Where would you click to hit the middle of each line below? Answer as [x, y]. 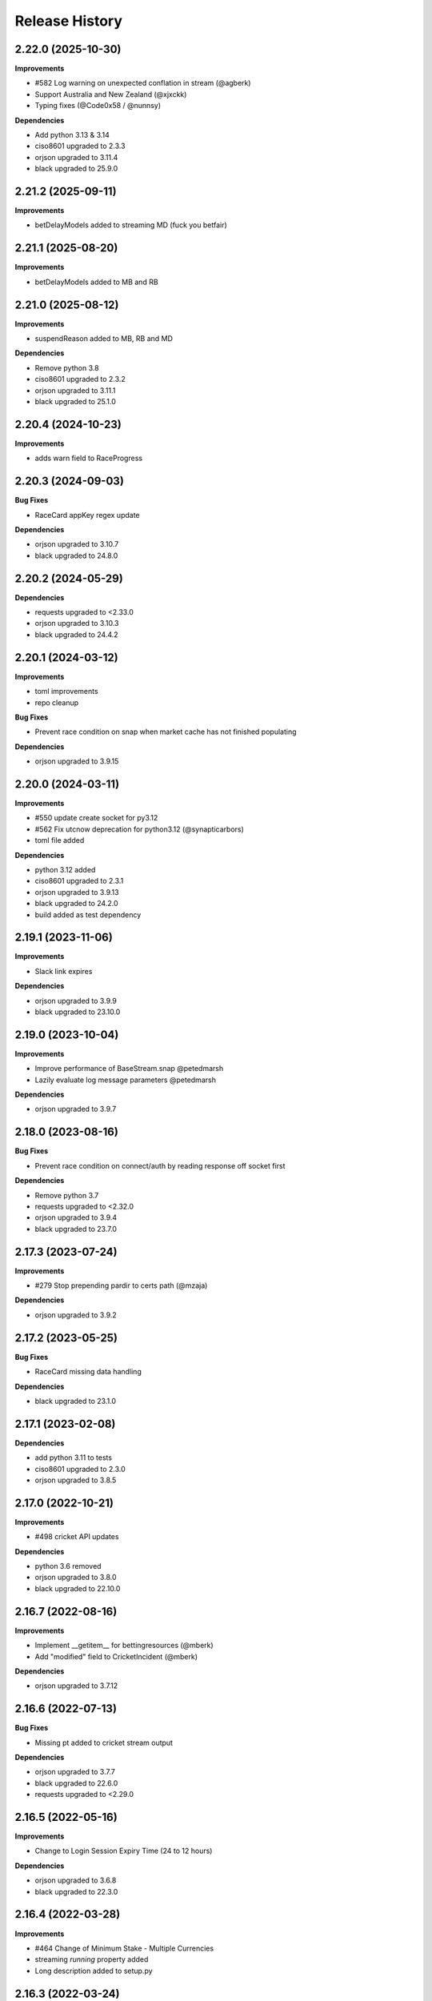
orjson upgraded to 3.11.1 [75, 390]
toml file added [60, 840]
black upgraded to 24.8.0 [76, 555]
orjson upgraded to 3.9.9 [76, 1000]
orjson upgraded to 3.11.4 [76, 157]
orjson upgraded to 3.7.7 [75, 1772]
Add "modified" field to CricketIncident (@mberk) [116, 1656]
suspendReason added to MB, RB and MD [104, 339]
